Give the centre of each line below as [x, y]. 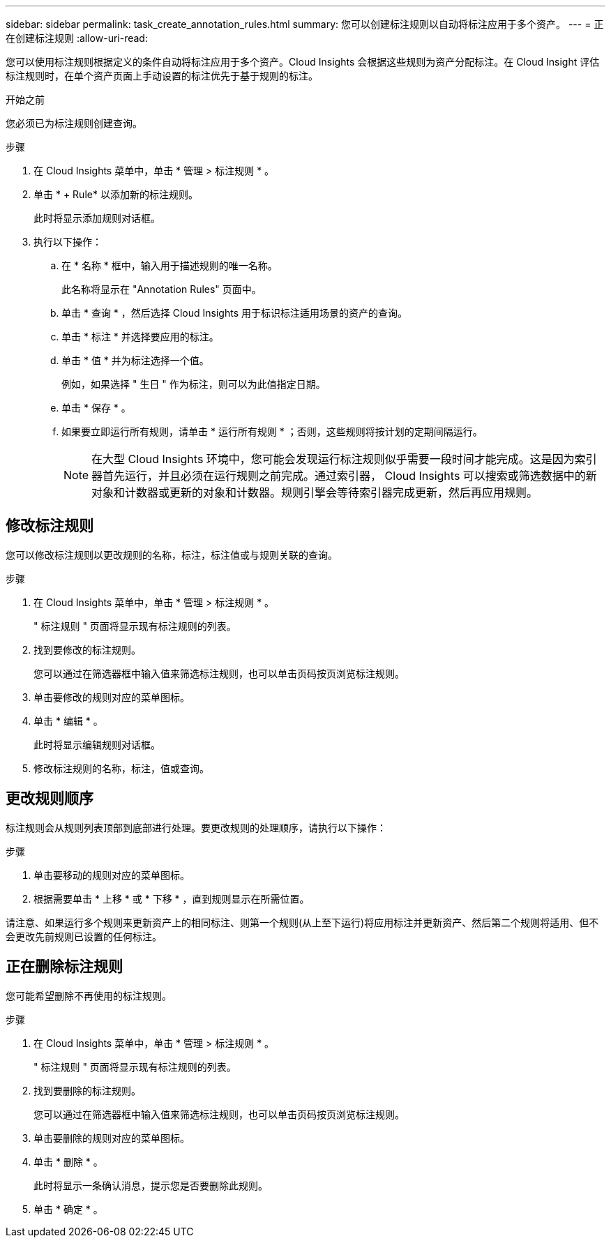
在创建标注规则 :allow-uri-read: [77, 38]
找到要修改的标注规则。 [87, 649]
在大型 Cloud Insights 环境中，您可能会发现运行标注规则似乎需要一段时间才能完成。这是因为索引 [344, 459]
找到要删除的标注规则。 [87, 1090]
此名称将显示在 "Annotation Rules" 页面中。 [161, 289]
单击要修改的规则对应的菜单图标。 [112, 697]
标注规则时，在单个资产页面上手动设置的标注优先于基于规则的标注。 [162, 76]
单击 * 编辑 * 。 [68, 721]
